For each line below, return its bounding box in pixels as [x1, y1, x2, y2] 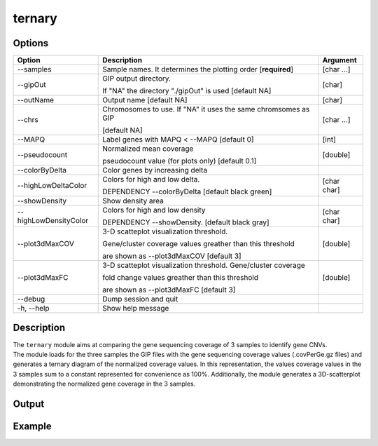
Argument [322, 55, 357, 65]
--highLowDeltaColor [17, 181, 87, 191]
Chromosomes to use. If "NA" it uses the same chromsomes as [102, 104, 310, 114]
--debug [17, 295, 45, 304]
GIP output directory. [102, 74, 171, 83]
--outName [17, 95, 55, 105]
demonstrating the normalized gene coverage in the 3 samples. [13, 379, 196, 388]
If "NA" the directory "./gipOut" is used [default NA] [102, 86, 272, 96]
